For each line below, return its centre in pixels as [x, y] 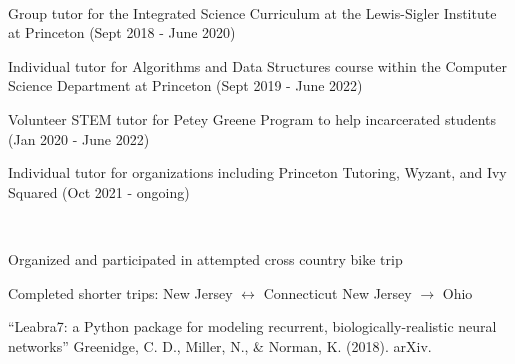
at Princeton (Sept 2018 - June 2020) [122, 32]
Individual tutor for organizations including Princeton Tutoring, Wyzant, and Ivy [257, 172]
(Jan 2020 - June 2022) [79, 138]
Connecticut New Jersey [337, 292]
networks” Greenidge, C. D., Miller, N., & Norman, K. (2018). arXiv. [220, 345]
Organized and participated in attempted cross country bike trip [205, 258]
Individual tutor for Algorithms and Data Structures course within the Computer [257, 65]
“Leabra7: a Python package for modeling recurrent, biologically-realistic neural [252, 326]
